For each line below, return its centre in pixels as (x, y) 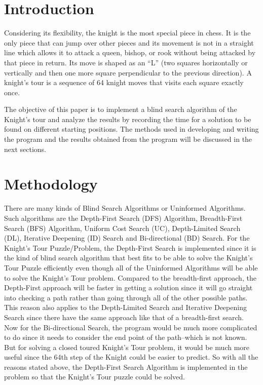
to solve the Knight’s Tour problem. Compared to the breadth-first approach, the (130, 277)
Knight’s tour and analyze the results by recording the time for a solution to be (128, 119)
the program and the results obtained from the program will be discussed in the (128, 139)
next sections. (25, 149)
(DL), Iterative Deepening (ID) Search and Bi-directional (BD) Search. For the (127, 238)
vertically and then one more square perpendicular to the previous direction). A (128, 72)
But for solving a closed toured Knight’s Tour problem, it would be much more (127, 347)
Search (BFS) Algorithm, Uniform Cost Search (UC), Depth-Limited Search (122, 228)
